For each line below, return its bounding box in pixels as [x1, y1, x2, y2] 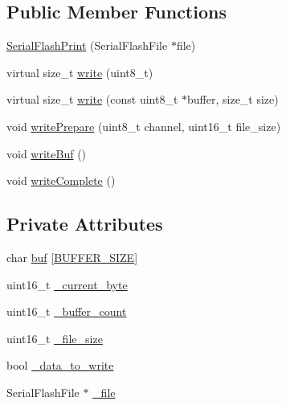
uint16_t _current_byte [6, 276, 128, 292]
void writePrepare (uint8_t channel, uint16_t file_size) [6, 117, 281, 134]
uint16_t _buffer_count [6, 303, 127, 320]
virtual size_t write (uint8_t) [6, 63, 153, 80]
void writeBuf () [6, 145, 87, 162]
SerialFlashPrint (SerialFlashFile [6, 37, 168, 54]
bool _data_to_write [6, 357, 114, 374]
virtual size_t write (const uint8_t [6, 91, 178, 108]
